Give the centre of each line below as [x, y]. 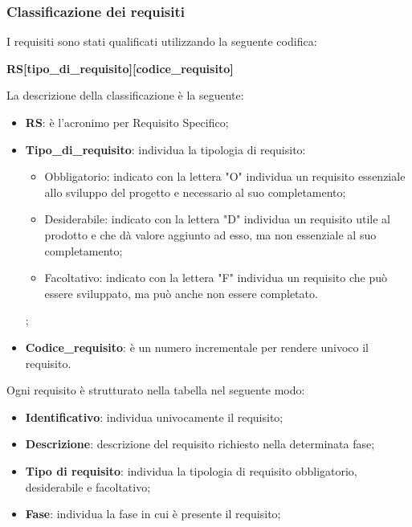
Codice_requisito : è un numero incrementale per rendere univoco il [197, 347]
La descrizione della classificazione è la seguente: [125, 95]
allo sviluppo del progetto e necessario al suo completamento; [195, 192]
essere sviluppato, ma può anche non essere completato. [181, 293]
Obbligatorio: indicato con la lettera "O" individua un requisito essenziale [225, 176]
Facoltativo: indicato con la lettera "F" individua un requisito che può [216, 278]
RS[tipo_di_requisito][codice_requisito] [120, 68]
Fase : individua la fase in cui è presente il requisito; [153, 514]
